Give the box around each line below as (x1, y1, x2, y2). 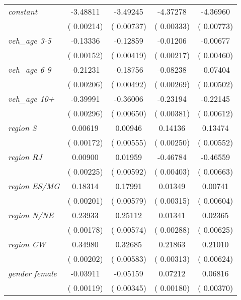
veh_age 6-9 (8, 64, 51, 75)
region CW (8, 238, 46, 250)
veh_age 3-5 (8, 35, 51, 46)
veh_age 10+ (8, 93, 55, 104)
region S (8, 122, 37, 133)
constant (8, 6, 38, 17)
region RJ (8, 151, 42, 163)
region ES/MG (8, 180, 60, 192)
